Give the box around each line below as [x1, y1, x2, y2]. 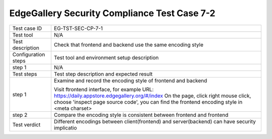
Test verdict [12, 121, 41, 128]
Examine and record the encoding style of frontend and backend [53, 77, 208, 84]
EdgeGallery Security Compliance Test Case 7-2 [9, 8, 216, 19]
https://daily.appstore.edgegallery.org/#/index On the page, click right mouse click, [53, 92, 251, 99]
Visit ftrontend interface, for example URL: [53, 86, 154, 93]
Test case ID [12, 25, 42, 32]
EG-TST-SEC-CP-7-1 [53, 25, 103, 32]
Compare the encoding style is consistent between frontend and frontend [53, 111, 229, 118]
